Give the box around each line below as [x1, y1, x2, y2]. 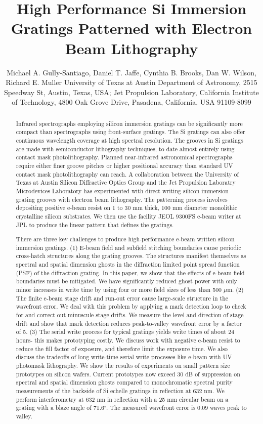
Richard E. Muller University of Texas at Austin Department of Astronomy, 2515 [6, 77, 257, 88]
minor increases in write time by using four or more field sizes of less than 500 [16, 285, 222, 294]
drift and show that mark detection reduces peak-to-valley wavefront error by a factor [16, 319, 242, 327]
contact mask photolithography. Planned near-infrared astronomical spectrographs [16, 153, 233, 161]
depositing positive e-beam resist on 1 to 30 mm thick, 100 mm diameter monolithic [16, 203, 238, 212]
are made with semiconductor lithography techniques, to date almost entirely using [16, 144, 235, 153]
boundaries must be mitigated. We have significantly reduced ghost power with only [16, 277, 237, 285]
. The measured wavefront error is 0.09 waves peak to [106, 403, 247, 412]
